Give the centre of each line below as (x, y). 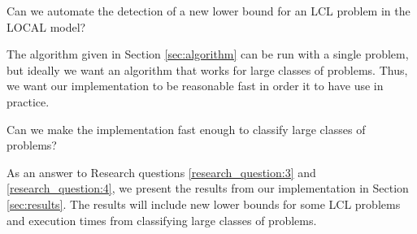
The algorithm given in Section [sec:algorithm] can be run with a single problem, (208, 54)
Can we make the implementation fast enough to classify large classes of (186, 129)
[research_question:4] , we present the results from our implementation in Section (208, 188)
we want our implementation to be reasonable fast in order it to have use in (195, 86)
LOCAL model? (46, 26)
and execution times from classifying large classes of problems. (162, 220)
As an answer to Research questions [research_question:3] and (161, 172)
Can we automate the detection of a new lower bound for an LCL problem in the (208, 11)
